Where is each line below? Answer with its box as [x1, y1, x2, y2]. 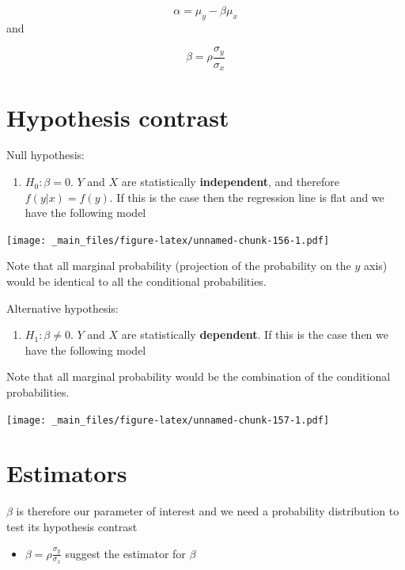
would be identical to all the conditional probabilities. [6, 273, 267, 290]
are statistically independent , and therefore [121, 173, 339, 190]
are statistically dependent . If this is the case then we [121, 326, 388, 343]
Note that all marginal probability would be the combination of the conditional [6, 368, 391, 385]
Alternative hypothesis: [6, 299, 119, 316]
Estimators [6, 457, 127, 489]
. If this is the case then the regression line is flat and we [109, 188, 384, 205]
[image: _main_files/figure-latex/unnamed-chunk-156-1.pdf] [6, 234, 330, 246]
